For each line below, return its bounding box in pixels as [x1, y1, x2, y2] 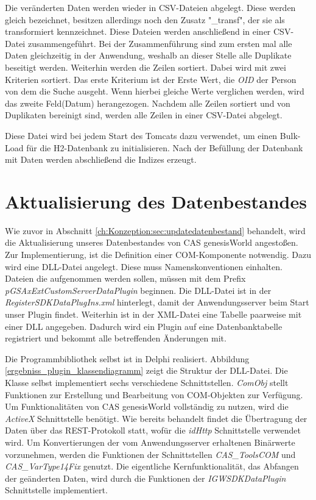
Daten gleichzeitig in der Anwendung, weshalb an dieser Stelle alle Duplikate [5, 49, 292, 62]
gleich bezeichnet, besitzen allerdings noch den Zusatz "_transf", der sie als [5, 13, 285, 26]
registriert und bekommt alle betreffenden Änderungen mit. [5, 332, 226, 345]
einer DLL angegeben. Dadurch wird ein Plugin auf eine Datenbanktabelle [5, 320, 283, 332]
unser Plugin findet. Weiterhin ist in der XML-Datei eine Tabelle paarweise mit [5, 308, 302, 320]
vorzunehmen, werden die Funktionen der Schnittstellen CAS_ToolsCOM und [5, 448, 296, 460]
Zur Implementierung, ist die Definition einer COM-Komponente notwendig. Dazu [5, 248, 312, 261]
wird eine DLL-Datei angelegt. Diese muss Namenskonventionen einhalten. [5, 260, 283, 273]
